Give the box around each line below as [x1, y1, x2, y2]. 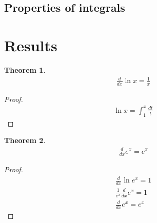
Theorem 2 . [4, 135, 46, 146]
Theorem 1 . [4, 64, 46, 75]
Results [4, 34, 57, 55]
